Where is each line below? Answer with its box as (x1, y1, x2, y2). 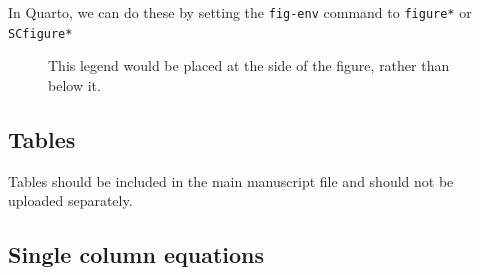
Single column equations (8, 239, 265, 270)
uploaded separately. (8, 190, 133, 211)
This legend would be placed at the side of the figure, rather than (48, 55, 450, 76)
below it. (48, 74, 101, 95)
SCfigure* (8, 26, 73, 41)
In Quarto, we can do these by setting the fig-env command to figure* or (8, 2, 472, 22)
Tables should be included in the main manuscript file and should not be (8, 170, 454, 191)
